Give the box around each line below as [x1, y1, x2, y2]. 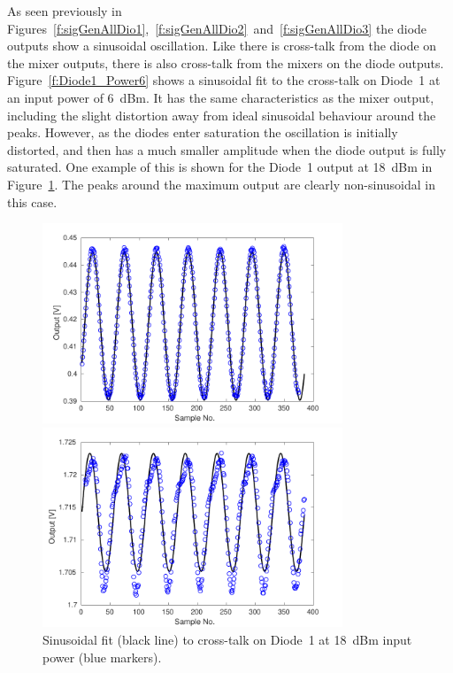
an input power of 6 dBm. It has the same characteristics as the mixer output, [7, 88, 434, 106]
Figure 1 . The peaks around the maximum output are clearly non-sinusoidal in [7, 174, 436, 193]
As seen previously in [7, 2, 122, 19]
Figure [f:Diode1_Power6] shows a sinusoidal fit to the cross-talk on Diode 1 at [7, 71, 441, 89]
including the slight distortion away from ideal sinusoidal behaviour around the [7, 105, 436, 124]
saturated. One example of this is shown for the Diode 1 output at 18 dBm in [7, 158, 433, 176]
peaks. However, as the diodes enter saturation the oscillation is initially [7, 123, 398, 142]
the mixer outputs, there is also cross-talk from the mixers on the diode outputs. [7, 53, 444, 72]
